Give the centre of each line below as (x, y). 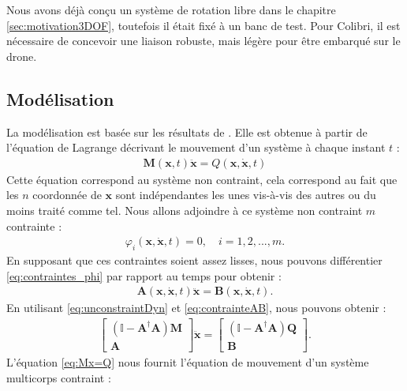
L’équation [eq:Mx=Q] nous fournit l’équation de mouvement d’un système (188, 361)
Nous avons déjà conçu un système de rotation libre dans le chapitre (171, 9)
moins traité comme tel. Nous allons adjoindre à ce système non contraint (185, 210)
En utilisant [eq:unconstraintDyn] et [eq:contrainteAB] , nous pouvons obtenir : (196, 308)
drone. (22, 56)
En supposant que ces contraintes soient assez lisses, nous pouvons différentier (194, 260)
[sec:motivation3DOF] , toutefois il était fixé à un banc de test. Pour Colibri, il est (203, 25)
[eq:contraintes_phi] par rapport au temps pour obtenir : (144, 275)
